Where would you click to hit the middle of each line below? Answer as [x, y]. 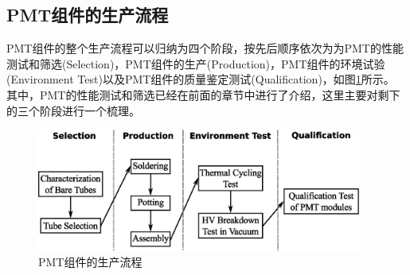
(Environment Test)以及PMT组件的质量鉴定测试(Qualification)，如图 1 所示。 [201, 79]
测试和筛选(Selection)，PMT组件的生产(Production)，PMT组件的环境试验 [196, 63]
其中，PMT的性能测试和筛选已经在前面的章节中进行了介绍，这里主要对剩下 [203, 94]
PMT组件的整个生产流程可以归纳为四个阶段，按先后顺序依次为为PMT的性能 [205, 48]
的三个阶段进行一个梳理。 [73, 110]
